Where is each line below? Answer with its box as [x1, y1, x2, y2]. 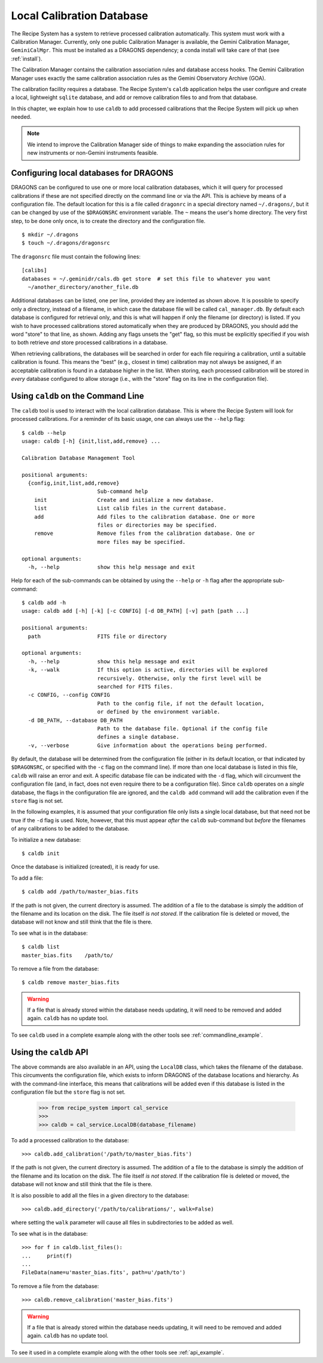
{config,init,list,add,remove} [28, 480, 120, 486]
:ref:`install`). [11, 55, 42, 62]
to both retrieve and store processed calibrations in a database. [11, 339, 168, 346]
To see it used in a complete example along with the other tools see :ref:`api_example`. [11, 1349, 224, 1356]
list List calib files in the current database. [33, 505, 227, 512]
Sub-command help [97, 488, 148, 495]
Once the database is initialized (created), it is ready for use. [11, 863, 160, 871]
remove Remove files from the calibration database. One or [33, 530, 255, 537]
